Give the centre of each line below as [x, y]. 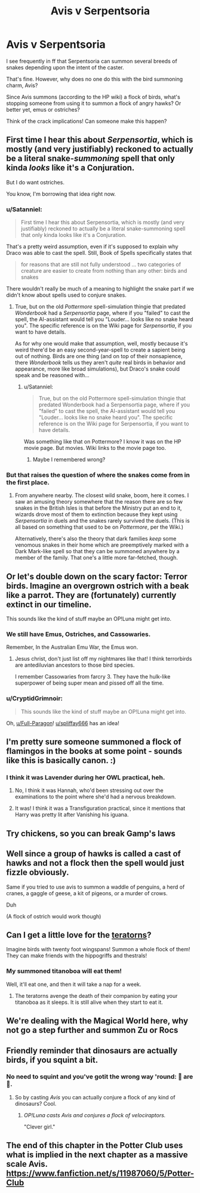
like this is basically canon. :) [61, 761]
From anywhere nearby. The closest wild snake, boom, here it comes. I [102, 495]
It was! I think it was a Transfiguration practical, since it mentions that [100, 808]
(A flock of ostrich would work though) [54, 916]
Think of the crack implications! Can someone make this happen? [87, 121]
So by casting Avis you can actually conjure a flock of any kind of [95, 1097]
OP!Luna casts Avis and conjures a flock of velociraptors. [95, 1115]
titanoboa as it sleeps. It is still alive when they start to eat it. [89, 1002]
